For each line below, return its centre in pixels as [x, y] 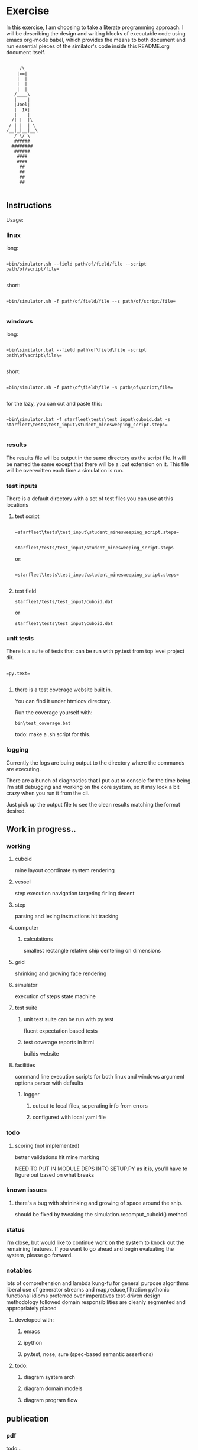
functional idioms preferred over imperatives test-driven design [83, 1296]
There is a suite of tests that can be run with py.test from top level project [95, 651]
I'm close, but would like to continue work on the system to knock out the [95, 1242]
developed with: [34, 1320]
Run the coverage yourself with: [53, 713]
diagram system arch [49, 1377]
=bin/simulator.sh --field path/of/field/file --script [76, 264]
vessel [22, 882]
